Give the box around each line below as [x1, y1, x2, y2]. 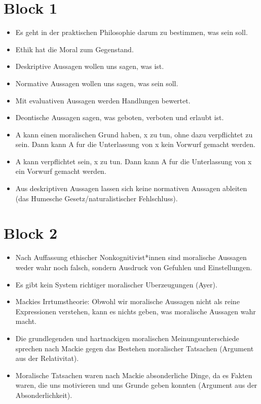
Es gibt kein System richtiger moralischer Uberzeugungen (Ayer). [15, 279, 217, 289]
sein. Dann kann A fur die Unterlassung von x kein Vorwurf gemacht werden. [15, 139, 255, 150]
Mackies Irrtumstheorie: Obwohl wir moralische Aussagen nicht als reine [15, 296, 240, 307]
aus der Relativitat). [15, 353, 79, 363]
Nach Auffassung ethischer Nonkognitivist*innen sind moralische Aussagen [15, 252, 247, 263]
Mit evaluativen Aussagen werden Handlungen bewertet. [15, 95, 191, 105]
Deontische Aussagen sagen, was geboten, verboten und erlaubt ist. [15, 112, 224, 123]
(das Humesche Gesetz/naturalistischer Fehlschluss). [15, 193, 178, 203]
